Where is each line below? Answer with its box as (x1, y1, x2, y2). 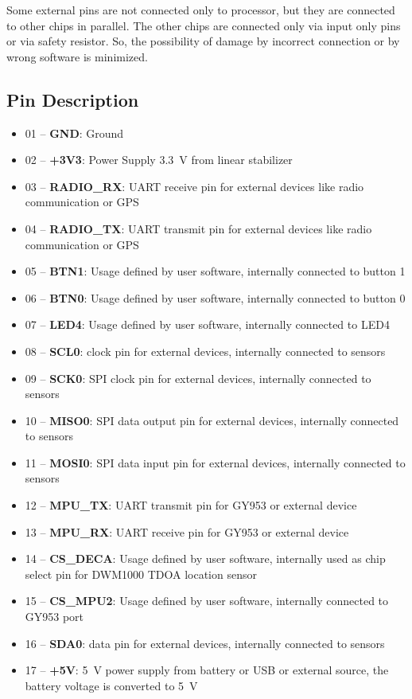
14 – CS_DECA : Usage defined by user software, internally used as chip (25, 550, 386, 567)
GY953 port (25, 608, 84, 625)
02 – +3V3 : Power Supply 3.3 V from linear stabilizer (25, 151, 293, 168)
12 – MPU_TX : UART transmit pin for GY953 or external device (25, 497, 357, 514)
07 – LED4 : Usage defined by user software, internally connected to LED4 (25, 316, 390, 333)
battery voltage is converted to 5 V (25, 677, 198, 693)
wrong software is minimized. (6, 48, 148, 64)
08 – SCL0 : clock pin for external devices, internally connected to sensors (25, 342, 386, 359)
